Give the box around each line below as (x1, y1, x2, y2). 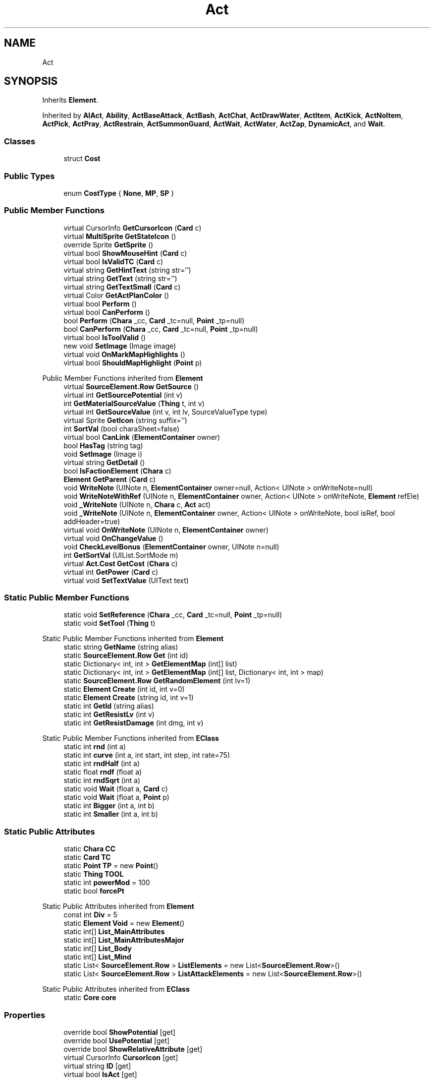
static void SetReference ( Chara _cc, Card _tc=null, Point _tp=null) (63, 610, 282, 619)
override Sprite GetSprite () (63, 240, 154, 249)
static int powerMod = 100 (63, 878, 150, 887)
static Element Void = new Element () (63, 919, 185, 928)
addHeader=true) (63, 517, 120, 526)
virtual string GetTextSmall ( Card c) (63, 282, 181, 291)
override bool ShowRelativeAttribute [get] (63, 1044, 203, 1053)
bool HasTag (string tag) (63, 441, 143, 450)
